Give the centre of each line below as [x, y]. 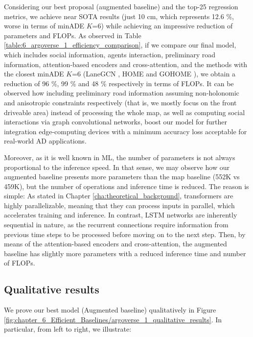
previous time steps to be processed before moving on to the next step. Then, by [125, 234]
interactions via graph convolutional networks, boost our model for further [115, 122]
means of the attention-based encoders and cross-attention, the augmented [115, 244]
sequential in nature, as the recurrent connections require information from [116, 225]
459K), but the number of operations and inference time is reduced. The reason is [126, 186]
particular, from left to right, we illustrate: [68, 329]
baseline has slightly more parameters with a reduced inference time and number [125, 253]
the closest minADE [34, 74]
